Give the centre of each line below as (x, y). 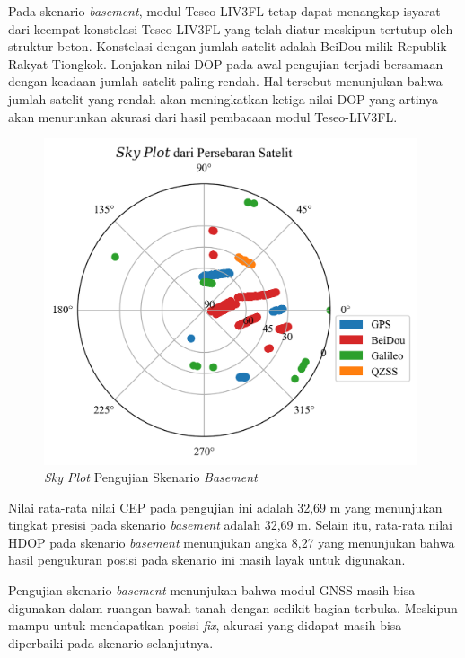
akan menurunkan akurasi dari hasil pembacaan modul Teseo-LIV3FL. (203, 116)
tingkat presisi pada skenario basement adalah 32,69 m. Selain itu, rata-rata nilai (230, 525)
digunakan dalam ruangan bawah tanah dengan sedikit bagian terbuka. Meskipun (233, 607)
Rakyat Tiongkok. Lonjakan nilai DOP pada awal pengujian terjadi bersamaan (226, 63)
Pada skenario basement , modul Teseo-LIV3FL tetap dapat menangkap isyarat (224, 11)
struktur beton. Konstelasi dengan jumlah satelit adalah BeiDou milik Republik (228, 46)
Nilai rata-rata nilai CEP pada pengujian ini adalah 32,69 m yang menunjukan (225, 507)
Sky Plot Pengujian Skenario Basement (151, 477)
